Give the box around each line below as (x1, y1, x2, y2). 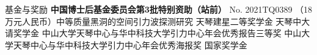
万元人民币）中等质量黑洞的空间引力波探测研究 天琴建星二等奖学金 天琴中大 (5, 15, 310, 27)
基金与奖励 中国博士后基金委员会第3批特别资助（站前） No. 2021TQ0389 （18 (5, 3, 313, 15)
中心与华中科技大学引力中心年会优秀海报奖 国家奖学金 (30, 38, 247, 51)
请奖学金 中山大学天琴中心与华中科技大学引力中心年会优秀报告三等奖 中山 (5, 27, 302, 39)
